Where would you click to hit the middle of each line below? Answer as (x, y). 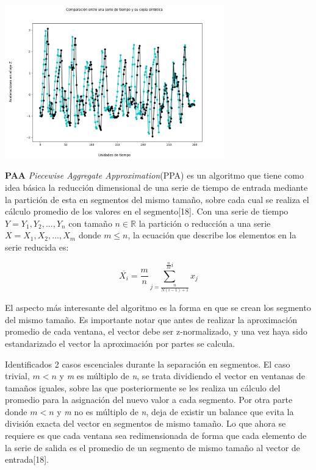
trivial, (17, 376)
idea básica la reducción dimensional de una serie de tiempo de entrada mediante (156, 187)
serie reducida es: (37, 247)
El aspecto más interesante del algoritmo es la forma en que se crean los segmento (158, 308)
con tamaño (90, 223)
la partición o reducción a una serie (205, 223)
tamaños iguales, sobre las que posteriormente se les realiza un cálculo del (143, 387)
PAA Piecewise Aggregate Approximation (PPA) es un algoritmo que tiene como (154, 175)
